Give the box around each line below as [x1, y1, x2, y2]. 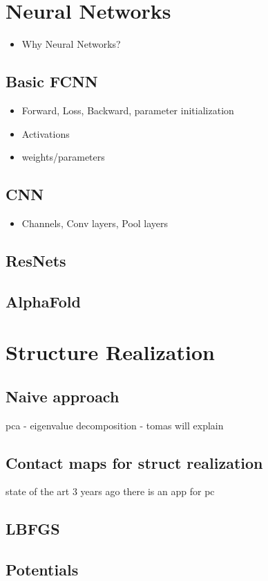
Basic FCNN [6, 71, 98, 92]
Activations [21, 126, 70, 141]
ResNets [6, 249, 66, 271]
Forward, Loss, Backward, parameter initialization [21, 102, 234, 117]
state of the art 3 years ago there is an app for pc [6, 484, 215, 499]
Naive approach [6, 385, 119, 406]
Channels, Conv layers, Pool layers [21, 215, 169, 230]
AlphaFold [6, 290, 81, 312]
